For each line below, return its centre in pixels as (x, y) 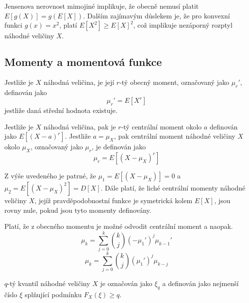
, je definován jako (119, 147)
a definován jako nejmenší (200, 283)
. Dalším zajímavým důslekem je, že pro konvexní (157, 15)
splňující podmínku (53, 294)
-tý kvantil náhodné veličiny (49, 283)
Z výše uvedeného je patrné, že (50, 176)
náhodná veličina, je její (79, 82)
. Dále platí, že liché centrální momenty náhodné (173, 188)
